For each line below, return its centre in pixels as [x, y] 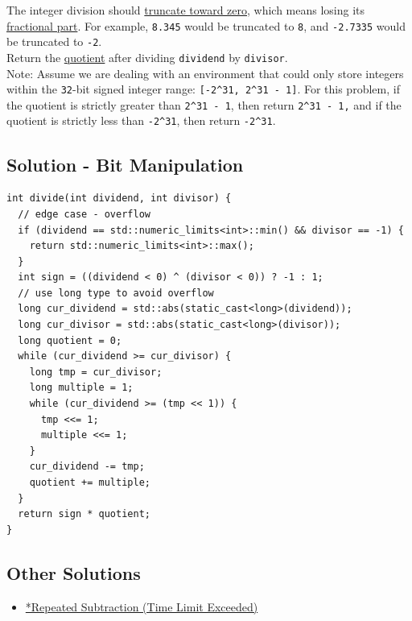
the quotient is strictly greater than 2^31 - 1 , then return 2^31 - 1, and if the [204, 104]
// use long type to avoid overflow [116, 293]
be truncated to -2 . [54, 41]
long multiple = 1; [81, 388]
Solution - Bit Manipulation [125, 164]
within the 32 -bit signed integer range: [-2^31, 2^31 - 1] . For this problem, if [203, 89]
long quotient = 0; [70, 340]
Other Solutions [74, 572]
